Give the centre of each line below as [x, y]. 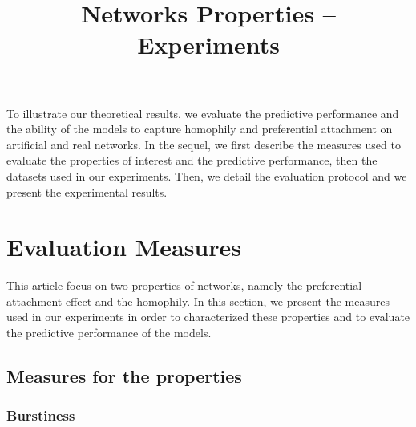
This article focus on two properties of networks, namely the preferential [184, 285]
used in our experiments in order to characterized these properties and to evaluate [208, 317]
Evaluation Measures [124, 247]
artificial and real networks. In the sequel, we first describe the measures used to [204, 144]
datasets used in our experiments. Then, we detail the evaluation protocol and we [207, 175]
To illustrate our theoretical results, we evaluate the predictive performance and [203, 113]
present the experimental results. [87, 191]
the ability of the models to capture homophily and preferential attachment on [200, 129]
